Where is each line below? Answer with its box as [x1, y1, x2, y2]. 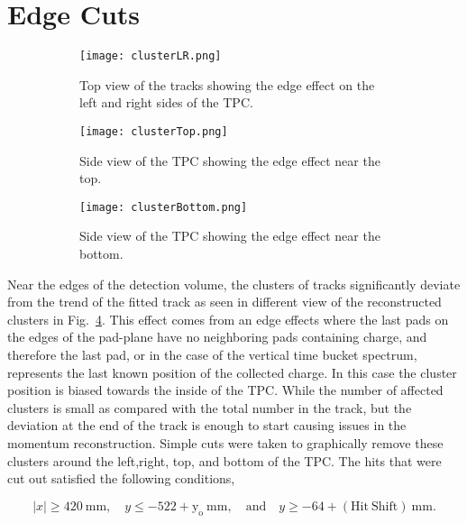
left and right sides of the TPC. [79, 93, 253, 112]
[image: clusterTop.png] [79, 124, 228, 138]
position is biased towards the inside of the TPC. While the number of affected [7, 381, 444, 399]
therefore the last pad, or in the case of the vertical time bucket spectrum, [7, 345, 417, 364]
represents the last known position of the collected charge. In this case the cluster [7, 362, 457, 381]
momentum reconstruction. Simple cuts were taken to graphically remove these [7, 434, 444, 452]
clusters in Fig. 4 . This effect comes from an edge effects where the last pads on [7, 309, 449, 328]
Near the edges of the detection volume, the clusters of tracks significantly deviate [7, 274, 461, 293]
